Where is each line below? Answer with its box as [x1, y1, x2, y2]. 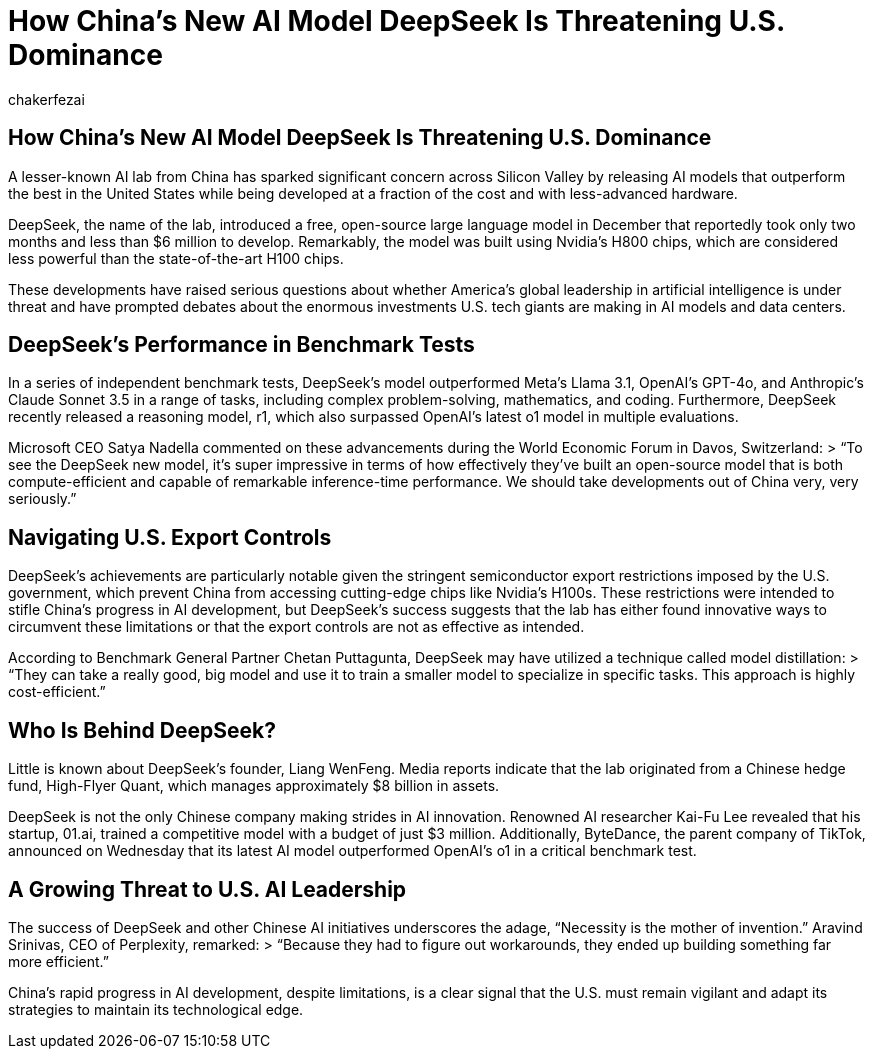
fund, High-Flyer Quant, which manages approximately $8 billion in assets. [8, 777, 500, 795]
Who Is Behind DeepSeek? [8, 717, 276, 743]
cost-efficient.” [8, 683, 106, 701]
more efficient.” [8, 952, 109, 970]
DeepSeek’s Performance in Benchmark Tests [8, 332, 475, 358]
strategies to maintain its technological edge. [8, 1000, 304, 1018]
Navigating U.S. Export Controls [8, 524, 332, 550]
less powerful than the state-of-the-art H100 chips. [8, 249, 344, 267]
